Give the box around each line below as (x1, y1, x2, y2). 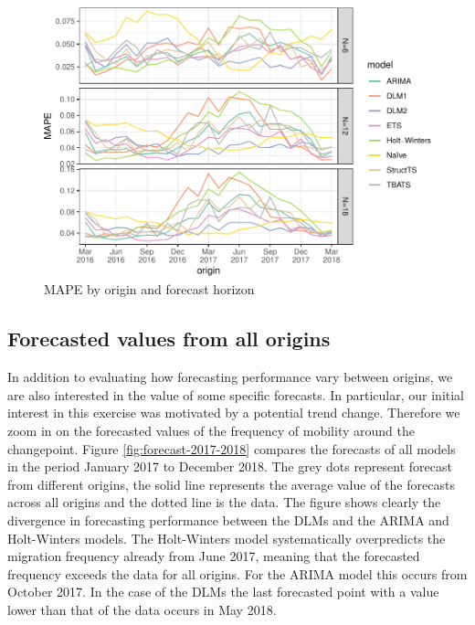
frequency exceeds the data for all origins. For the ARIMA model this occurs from (7, 564, 468, 583)
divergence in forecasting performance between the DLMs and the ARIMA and (7, 510, 449, 529)
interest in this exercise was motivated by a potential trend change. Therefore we (7, 403, 460, 422)
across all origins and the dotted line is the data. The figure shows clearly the (7, 493, 441, 512)
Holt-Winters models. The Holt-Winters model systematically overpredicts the (7, 528, 446, 547)
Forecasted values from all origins (7, 324, 331, 353)
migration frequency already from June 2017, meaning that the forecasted (7, 546, 420, 566)
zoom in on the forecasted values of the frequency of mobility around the (7, 420, 415, 440)
